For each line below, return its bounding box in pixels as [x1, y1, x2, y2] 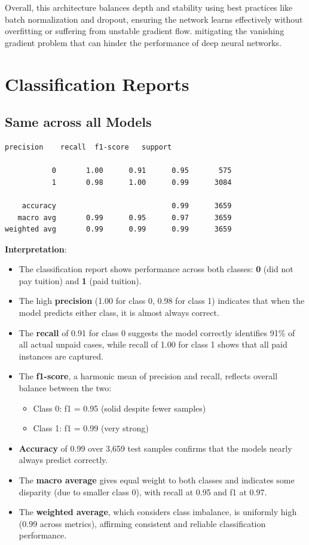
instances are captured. [19, 349, 103, 362]
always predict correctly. [19, 453, 108, 466]
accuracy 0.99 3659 [22, 201, 232, 210]
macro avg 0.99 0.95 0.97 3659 [17, 213, 232, 222]
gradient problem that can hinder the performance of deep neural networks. [5, 36, 282, 48]
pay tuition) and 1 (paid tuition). [19, 274, 142, 287]
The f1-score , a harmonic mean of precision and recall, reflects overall [19, 370, 278, 382]
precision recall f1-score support [5, 142, 172, 151]
